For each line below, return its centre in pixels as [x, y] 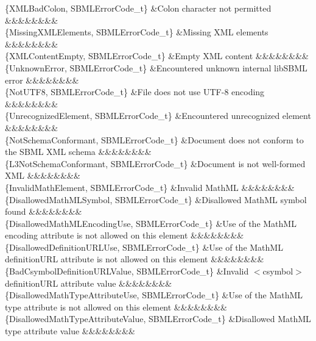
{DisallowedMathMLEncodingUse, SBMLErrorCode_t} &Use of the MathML [151, 223]
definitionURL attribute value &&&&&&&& [89, 283]
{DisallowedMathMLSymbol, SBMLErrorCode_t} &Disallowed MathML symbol [156, 199]
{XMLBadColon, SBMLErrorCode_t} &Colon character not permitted [138, 8]
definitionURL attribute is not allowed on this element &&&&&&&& [135, 259]
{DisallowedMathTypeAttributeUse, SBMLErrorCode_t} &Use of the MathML [154, 295]
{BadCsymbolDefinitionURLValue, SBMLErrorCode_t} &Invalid [127, 271]
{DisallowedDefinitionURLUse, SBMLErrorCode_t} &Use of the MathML [144, 247]
